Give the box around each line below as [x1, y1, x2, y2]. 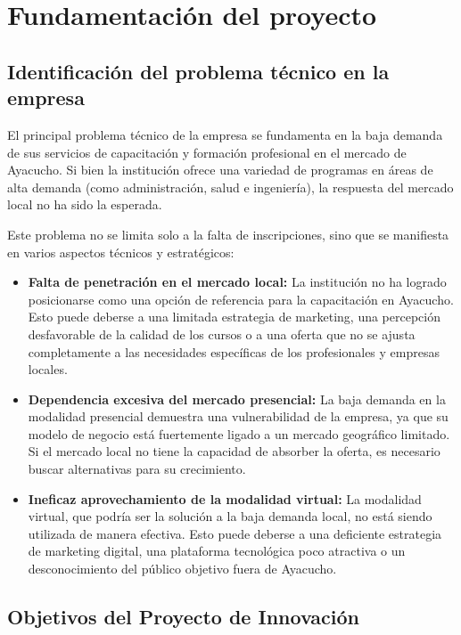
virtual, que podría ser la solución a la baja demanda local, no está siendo [28, 507, 432, 525]
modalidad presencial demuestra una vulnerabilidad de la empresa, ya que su [28, 407, 449, 426]
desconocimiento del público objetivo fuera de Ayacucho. [28, 559, 337, 578]
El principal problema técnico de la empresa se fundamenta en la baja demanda [7, 125, 443, 143]
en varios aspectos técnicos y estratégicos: [7, 242, 235, 261]
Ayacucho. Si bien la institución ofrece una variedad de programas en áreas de [7, 160, 433, 179]
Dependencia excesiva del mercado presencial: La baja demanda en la [28, 389, 446, 408]
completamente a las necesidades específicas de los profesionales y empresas [28, 342, 440, 361]
